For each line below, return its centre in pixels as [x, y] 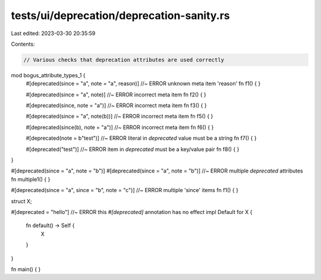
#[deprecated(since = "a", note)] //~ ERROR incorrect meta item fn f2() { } [116, 95]
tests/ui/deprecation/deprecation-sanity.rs [120, 15]
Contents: [23, 44]
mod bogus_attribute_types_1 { [48, 75]
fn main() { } [26, 269]
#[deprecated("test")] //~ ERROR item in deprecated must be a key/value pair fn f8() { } [133, 149]
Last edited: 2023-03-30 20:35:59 [53, 33]
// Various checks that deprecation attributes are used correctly [124, 60]
